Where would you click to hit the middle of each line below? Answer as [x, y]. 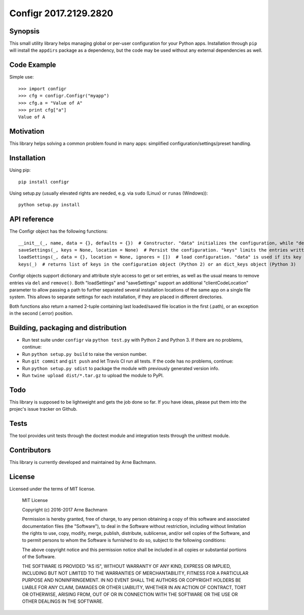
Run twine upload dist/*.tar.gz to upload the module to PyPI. [93, 375]
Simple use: [22, 77]
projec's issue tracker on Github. [44, 409]
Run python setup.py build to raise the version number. [85, 354]
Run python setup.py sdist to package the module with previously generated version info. [121, 368]
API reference [32, 219]
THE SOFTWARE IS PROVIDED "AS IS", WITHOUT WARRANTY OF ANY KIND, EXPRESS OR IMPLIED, [127, 566]
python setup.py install [49, 205]
